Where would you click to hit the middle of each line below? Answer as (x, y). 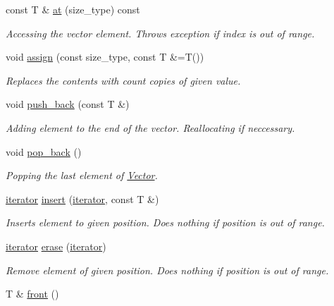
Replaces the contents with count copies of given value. (123, 80)
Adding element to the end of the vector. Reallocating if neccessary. (150, 127)
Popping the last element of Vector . (82, 175)
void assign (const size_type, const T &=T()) (105, 57)
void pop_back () (44, 151)
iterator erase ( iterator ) (56, 246)
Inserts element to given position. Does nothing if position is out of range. (165, 222)
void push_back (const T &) (68, 104)
